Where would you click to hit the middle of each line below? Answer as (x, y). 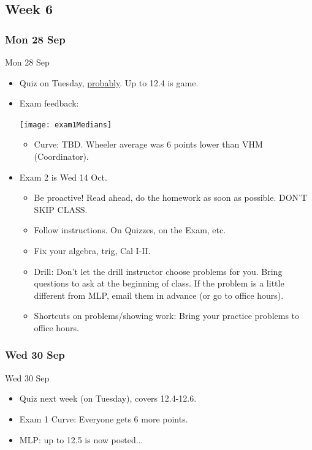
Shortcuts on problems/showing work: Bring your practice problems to (167, 316)
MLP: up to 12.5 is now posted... (81, 439)
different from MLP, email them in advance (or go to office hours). (159, 295)
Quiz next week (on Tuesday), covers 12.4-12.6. (108, 398)
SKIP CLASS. (61, 209)
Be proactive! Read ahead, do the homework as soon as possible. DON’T (171, 197)
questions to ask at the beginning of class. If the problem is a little (159, 283)
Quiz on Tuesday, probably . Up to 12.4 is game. (109, 82)
